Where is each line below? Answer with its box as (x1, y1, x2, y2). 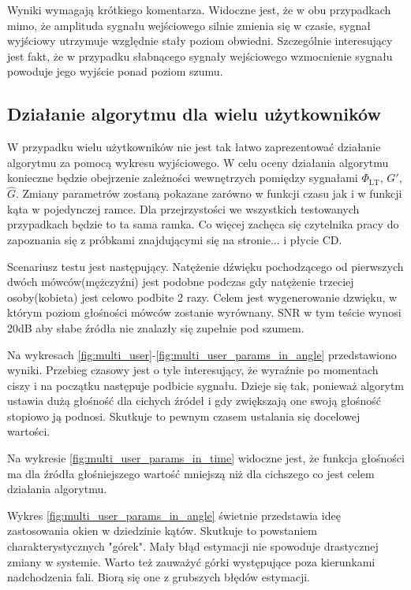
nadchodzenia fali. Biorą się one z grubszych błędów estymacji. (7, 569, 310, 585)
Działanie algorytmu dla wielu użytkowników (7, 102, 381, 126)
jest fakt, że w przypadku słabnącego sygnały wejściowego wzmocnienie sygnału (7, 47, 393, 64)
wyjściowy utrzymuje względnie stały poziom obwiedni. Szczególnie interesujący (7, 32, 393, 49)
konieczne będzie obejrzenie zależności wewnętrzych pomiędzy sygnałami (7, 169, 358, 186)
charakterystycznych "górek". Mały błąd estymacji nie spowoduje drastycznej (7, 538, 379, 555)
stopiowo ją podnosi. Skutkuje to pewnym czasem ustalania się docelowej (7, 407, 361, 424)
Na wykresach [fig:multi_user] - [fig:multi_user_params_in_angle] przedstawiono (7, 346, 397, 362)
